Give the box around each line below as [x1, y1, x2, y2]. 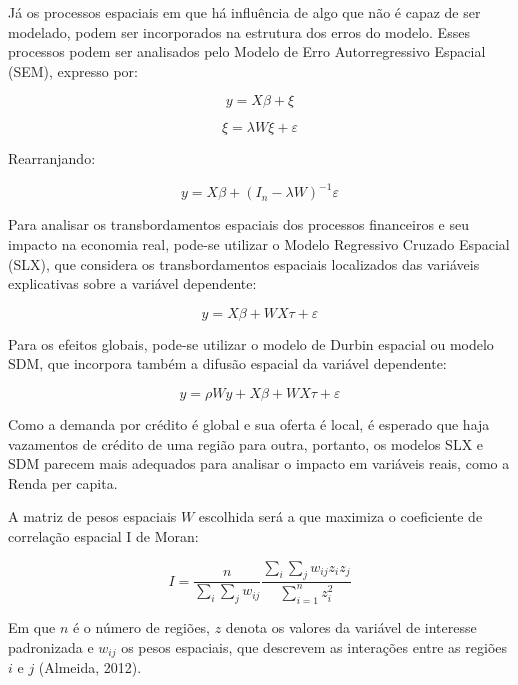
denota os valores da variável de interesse [225, 617, 477, 638]
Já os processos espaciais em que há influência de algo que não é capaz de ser [8, 2, 481, 22]
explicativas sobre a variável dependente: [8, 273, 257, 294]
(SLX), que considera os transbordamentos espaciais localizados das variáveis [8, 253, 480, 274]
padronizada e [8, 636, 94, 657]
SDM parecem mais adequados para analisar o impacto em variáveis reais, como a [8, 453, 510, 474]
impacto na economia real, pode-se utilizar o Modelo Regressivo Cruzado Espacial [8, 234, 510, 255]
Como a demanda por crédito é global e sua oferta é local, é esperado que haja [8, 414, 490, 435]
